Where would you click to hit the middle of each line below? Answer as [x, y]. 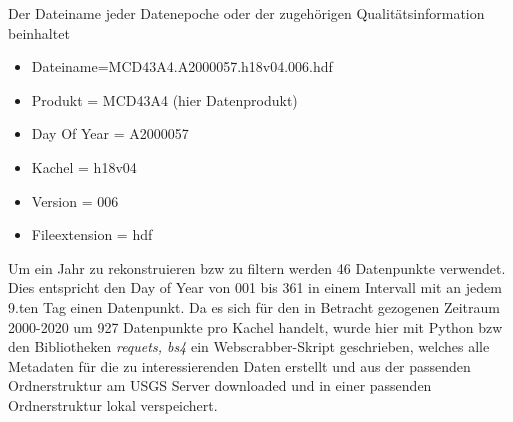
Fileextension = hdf [92, 234]
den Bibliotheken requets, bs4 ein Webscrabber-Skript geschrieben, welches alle [249, 346]
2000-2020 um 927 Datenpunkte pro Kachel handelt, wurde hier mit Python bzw [255, 326]
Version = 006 [75, 200]
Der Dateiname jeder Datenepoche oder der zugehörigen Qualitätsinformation [246, 13]
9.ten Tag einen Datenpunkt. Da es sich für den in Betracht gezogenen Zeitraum [254, 306]
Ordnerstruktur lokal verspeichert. [113, 404]
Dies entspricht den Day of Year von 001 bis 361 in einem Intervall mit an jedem [255, 287]
